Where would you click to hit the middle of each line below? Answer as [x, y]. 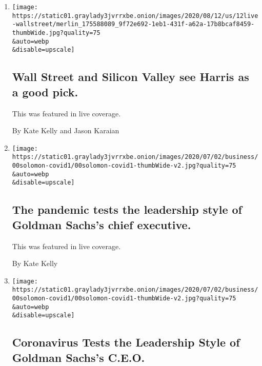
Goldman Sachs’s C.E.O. [78, 357]
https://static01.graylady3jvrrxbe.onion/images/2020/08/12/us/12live [135, 16]
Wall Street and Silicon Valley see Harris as [130, 77]
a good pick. [45, 91]
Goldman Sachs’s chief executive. [102, 224]
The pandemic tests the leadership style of [127, 209]
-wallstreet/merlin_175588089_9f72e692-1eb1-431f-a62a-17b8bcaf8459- [133, 24]
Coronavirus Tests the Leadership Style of [126, 342]
